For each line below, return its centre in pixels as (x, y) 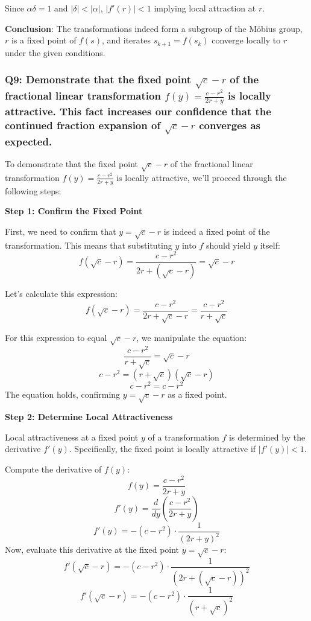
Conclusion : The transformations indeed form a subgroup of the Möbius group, (154, 28)
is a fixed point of (44, 40)
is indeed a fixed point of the (217, 231)
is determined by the (267, 437)
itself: (270, 245)
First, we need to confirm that (61, 231)
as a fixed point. (197, 394)
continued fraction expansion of (83, 125)
